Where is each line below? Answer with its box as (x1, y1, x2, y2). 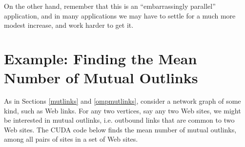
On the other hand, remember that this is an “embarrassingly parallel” (4, 1, 216, 11)
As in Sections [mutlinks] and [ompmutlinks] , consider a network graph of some (4, 96, 241, 106)
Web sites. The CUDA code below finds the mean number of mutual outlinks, (4, 124, 237, 134)
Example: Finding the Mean (4, 48, 197, 68)
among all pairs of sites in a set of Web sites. (4, 134, 138, 144)
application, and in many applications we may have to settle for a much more (4, 10, 236, 20)
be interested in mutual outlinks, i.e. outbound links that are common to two (4, 115, 235, 125)
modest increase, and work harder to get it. (4, 20, 134, 30)
